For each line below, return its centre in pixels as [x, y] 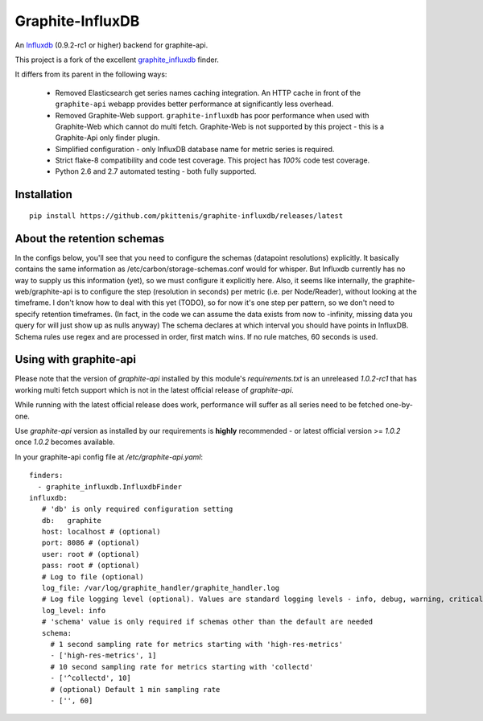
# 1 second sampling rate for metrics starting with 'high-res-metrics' [197, 644]
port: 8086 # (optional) [91, 543]
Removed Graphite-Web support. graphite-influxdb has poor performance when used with [212, 115]
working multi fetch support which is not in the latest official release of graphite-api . [154, 389]
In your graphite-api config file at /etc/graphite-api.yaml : [109, 457]
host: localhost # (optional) [101, 532]
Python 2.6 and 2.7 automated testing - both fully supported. [156, 171]
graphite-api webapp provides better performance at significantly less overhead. [194, 104]
